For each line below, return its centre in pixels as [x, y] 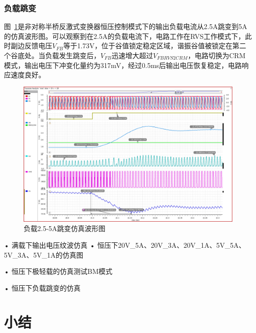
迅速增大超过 [132, 55]
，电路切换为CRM [217, 55]
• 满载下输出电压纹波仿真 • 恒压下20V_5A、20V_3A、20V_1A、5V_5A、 [125, 245]
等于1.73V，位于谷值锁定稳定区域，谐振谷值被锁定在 [148, 46]
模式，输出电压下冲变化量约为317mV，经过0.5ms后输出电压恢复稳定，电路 [123, 65]
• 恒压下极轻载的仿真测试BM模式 [58, 271]
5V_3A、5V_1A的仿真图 [44, 254]
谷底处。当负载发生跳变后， [55, 55]
